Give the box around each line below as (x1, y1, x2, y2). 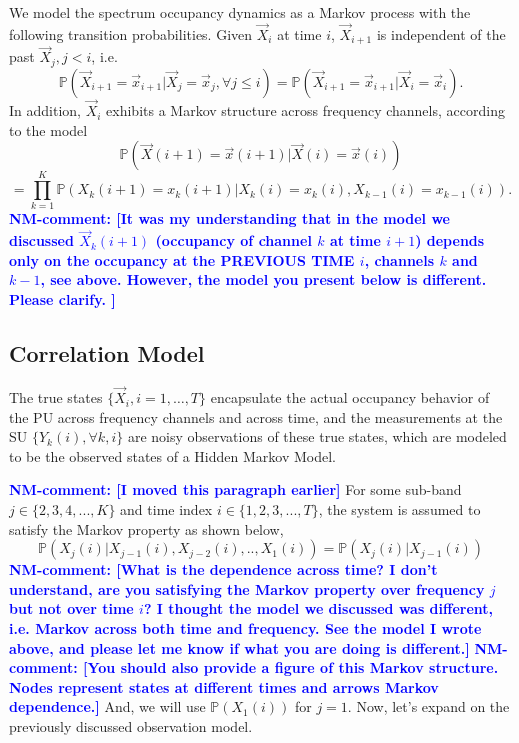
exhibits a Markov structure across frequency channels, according (106, 100, 505, 121)
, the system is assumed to (318, 499, 481, 520)
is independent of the (376, 23, 506, 44)
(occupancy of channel (155, 230, 312, 251)
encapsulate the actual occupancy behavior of (210, 387, 490, 408)
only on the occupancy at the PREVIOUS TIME (9, 249, 355, 270)
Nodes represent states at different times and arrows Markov (9, 676, 439, 697)
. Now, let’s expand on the (347, 696, 510, 717)
